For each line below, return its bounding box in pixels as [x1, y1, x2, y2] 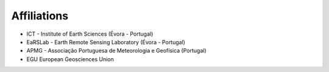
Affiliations [11, 9, 69, 22]
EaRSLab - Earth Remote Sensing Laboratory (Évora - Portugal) [26, 38, 186, 45]
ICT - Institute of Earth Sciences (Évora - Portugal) [26, 30, 154, 38]
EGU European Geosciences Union [26, 55, 114, 63]
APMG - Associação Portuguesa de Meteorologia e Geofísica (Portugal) [26, 47, 207, 54]
